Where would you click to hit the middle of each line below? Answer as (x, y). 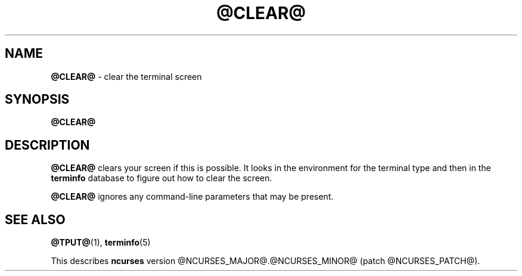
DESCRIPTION (47, 145)
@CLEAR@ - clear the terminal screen (126, 76)
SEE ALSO (35, 219)
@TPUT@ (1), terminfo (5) (101, 243)
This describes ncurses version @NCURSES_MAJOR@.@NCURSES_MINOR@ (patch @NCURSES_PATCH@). (265, 261)
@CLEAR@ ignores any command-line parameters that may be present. (192, 197)
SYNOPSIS (37, 100)
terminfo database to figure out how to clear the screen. (161, 178)
